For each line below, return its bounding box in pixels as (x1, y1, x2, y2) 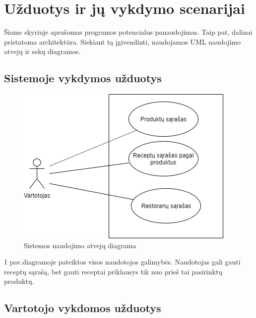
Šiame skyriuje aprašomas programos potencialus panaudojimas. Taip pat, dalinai (4, 27, 253, 37)
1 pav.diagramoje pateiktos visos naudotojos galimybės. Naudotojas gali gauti (4, 257, 241, 267)
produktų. (4, 276, 34, 286)
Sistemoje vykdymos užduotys (4, 70, 162, 86)
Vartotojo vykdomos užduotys (4, 300, 161, 316)
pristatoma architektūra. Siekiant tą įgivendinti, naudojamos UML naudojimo (4, 36, 241, 47)
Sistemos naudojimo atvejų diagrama (24, 240, 136, 250)
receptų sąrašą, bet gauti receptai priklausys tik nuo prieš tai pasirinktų (4, 266, 223, 276)
